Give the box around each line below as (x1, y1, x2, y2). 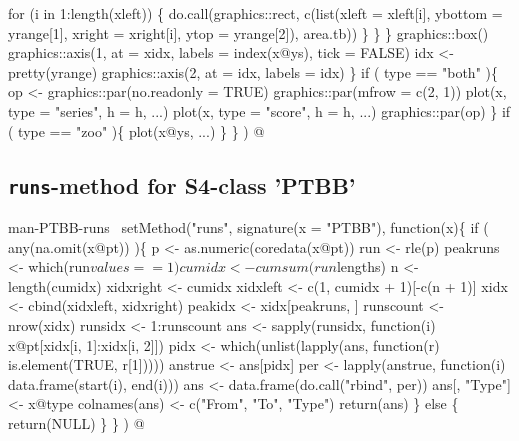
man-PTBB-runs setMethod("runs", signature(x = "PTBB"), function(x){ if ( (8, 216, 489, 237)
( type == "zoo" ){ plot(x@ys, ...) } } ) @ (8, 120, 265, 141)
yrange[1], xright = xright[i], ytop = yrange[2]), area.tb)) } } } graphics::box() (8, 22, 489, 43)
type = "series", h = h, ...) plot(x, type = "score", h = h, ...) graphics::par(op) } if (8, 100, 511, 121)
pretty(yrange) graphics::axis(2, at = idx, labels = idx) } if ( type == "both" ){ (8, 61, 498, 82)
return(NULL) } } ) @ (8, 412, 145, 433)
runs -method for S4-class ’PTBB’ (8, 169, 356, 200)
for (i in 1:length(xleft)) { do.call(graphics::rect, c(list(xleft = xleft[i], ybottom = (8, 3, 503, 23)
